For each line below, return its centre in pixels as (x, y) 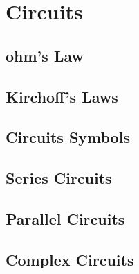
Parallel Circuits (65, 218)
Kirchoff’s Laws (62, 96)
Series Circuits (59, 178)
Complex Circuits (70, 259)
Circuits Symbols (68, 137)
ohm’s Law (45, 55)
